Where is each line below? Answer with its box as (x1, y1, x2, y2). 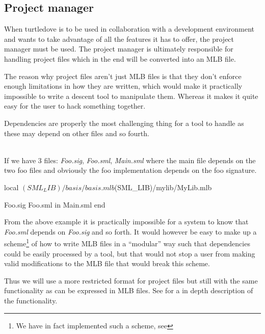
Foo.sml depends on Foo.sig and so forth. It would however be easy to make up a (4, 226, 257, 237)
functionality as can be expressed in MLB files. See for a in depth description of (4, 285, 253, 296)
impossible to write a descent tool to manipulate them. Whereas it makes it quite (4, 90, 258, 101)
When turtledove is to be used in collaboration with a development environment (4, 23, 255, 34)
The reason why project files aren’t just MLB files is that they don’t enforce (4, 70, 242, 81)
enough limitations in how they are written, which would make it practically (4, 81, 243, 91)
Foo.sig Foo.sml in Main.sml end (4, 199, 105, 210)
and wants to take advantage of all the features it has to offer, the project (4, 33, 234, 44)
